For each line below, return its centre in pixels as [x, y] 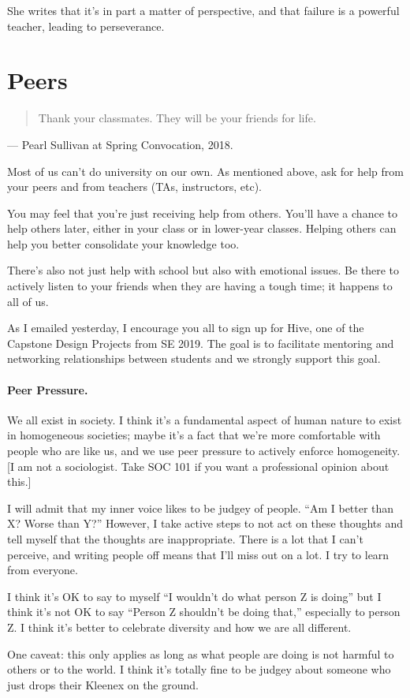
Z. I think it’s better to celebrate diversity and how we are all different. [179, 627]
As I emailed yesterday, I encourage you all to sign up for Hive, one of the [186, 328]
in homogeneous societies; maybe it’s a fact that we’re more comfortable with [194, 435]
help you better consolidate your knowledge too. [123, 243]
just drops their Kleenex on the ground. [103, 684]
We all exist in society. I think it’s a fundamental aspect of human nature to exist [205, 419]
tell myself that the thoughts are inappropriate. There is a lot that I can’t [185, 538]
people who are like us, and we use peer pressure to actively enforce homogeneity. [204, 451]
